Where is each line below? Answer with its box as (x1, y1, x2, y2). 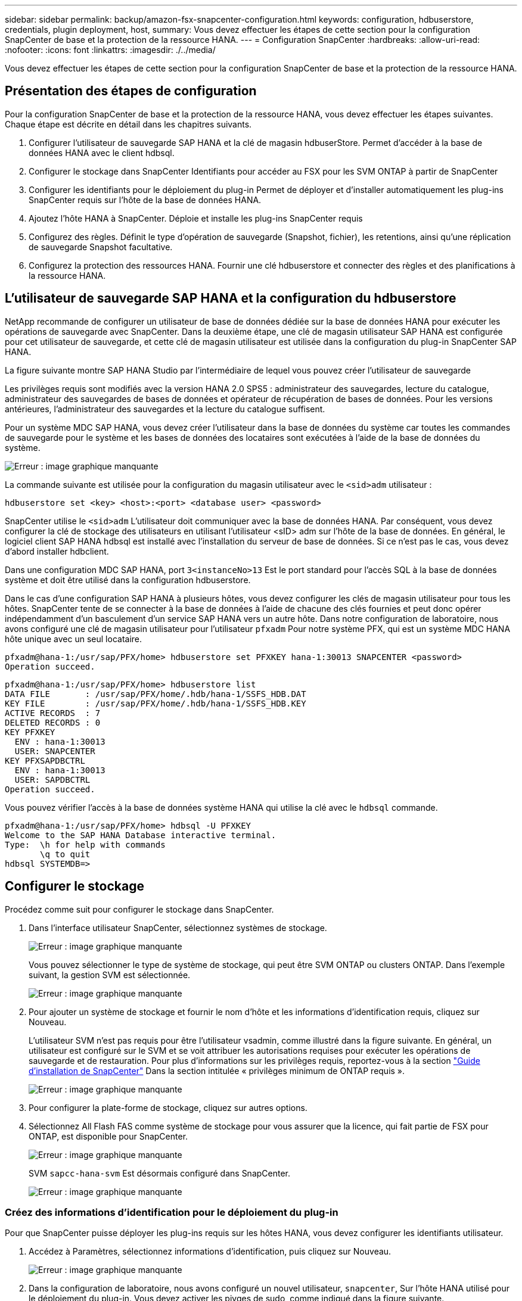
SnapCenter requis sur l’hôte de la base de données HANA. (29, 194, 262, 205)
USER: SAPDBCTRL (14, 774, 91, 785)
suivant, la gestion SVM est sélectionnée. (29, 969, 191, 980)
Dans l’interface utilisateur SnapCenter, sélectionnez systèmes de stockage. (29, 922, 327, 933)
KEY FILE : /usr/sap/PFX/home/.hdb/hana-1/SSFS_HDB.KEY (5, 698, 306, 708)
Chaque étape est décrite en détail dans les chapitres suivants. (5, 119, 252, 129)
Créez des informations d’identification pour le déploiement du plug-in (5, 1206, 338, 1218)
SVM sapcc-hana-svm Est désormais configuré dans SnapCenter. (29, 1168, 291, 1178)
